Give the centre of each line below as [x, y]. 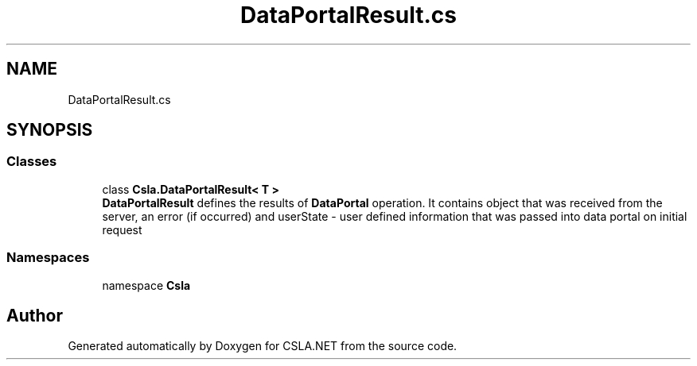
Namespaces [48, 258]
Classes [32, 162]
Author [35, 315]
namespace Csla [146, 285]
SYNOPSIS [50, 130]
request [122, 229]
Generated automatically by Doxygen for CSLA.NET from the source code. [263, 346]
